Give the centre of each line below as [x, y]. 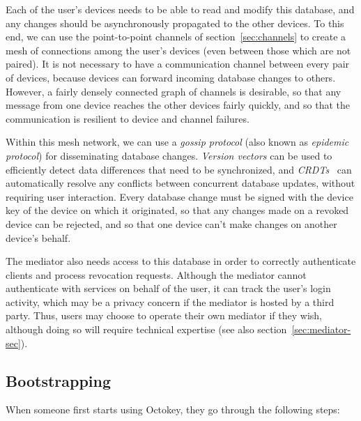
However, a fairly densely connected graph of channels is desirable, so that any [174, 91]
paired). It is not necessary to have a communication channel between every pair [178, 64]
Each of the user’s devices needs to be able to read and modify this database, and [180, 9]
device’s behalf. [38, 237]
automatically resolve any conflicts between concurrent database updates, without [180, 183]
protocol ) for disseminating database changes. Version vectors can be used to [169, 155]
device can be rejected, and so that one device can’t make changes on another [171, 223]
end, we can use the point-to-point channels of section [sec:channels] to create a [176, 37]
